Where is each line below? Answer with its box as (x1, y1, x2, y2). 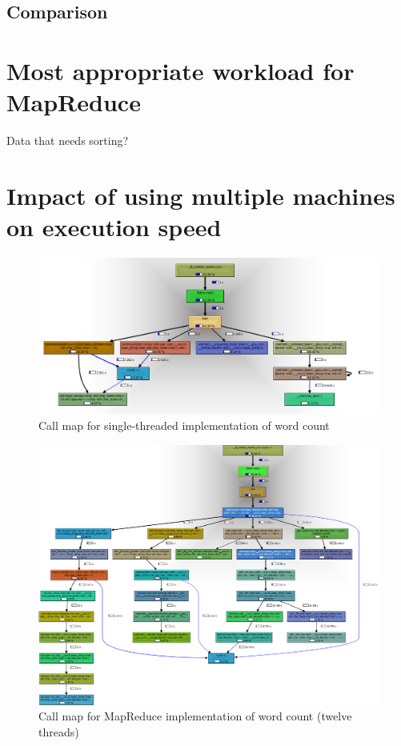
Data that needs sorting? (6, 132, 129, 149)
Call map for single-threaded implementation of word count (38, 417, 330, 434)
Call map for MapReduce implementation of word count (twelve (38, 708, 352, 724)
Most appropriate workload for (6, 54, 355, 86)
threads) (38, 723, 79, 740)
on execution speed (6, 211, 222, 243)
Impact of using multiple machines (6, 178, 395, 211)
